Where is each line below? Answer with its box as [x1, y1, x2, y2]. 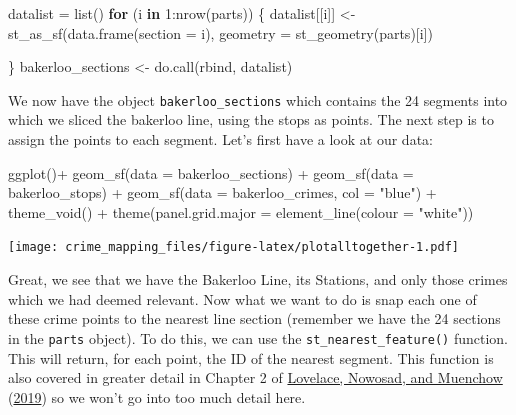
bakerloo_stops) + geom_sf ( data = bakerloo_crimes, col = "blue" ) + [8, 182, 437, 203]
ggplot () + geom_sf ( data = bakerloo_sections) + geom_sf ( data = [8, 162, 414, 183]
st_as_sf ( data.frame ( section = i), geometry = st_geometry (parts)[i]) [8, 22, 433, 43]
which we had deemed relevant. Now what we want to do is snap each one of [8, 288, 477, 309]
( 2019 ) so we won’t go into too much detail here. [8, 386, 306, 407]
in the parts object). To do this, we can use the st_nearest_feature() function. [8, 327, 508, 348]
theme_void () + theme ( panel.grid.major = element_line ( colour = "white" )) [8, 201, 474, 222]
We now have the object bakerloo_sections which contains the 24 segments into [8, 89, 508, 110]
